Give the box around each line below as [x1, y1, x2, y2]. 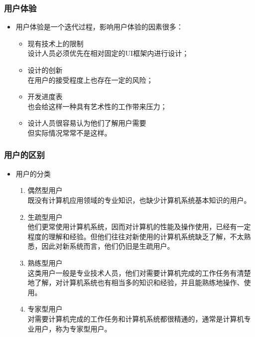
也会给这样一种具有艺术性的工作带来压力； [27, 101, 167, 111]
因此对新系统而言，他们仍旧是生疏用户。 [41, 241, 174, 251]
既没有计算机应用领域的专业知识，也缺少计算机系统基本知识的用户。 [27, 194, 251, 205]
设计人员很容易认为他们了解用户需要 [27, 118, 146, 128]
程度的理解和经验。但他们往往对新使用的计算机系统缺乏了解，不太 [27, 231, 244, 241]
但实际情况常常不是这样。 [27, 127, 112, 138]
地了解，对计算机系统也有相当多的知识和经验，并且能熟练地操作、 [27, 277, 244, 288]
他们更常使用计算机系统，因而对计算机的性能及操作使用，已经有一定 [27, 221, 251, 232]
